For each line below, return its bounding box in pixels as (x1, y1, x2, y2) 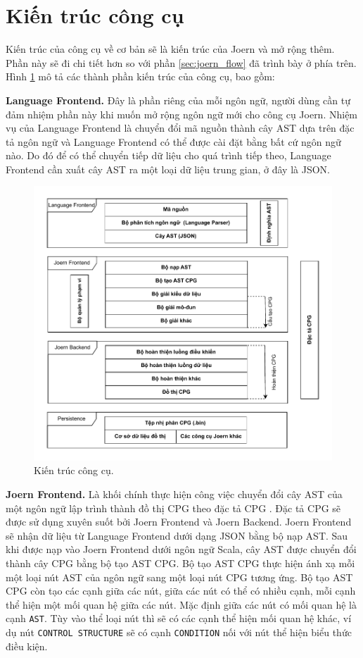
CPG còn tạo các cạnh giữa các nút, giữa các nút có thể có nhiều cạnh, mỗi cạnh (6, 583, 356, 598)
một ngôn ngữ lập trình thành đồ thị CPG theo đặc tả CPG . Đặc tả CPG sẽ (6, 500, 341, 515)
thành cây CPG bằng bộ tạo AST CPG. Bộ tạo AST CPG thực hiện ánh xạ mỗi (6, 556, 355, 571)
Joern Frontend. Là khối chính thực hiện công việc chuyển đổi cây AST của (6, 487, 343, 502)
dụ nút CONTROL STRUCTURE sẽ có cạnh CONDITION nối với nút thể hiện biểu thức (6, 625, 352, 640)
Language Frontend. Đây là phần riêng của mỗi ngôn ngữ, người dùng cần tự (6, 92, 350, 107)
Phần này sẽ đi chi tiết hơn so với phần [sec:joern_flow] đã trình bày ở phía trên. (6, 55, 357, 70)
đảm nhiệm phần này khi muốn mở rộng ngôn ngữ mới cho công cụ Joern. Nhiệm (6, 106, 358, 121)
